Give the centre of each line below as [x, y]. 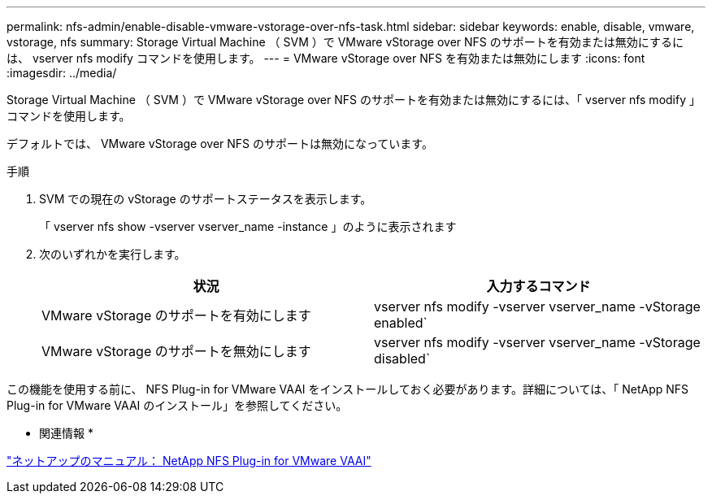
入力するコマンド [538, 286]
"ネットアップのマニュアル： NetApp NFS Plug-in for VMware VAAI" [189, 461]
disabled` [402, 359]
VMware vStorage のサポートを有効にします [176, 315]
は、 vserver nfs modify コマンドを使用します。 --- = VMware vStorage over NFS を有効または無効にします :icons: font [326, 58]
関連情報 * [66, 433]
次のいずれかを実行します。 [113, 254]
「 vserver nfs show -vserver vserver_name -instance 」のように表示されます [248, 226]
